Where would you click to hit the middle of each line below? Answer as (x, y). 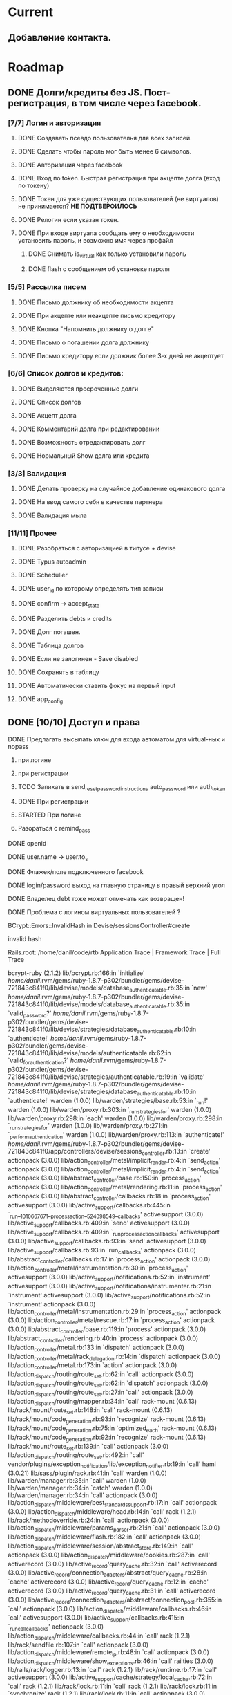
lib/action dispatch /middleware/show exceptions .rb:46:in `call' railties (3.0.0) (110, 1662)
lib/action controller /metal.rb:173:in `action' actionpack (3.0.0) (93, 1366)
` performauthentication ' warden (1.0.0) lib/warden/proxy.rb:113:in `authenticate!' (116, 1136)
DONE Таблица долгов (51, 646)
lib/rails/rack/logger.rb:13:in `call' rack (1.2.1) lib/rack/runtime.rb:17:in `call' (113, 1670)
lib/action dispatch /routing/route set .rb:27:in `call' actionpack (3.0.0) (100, 1393)
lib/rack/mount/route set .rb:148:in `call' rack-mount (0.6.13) (90, 1411)
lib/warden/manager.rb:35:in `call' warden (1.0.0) (77, 1480)
